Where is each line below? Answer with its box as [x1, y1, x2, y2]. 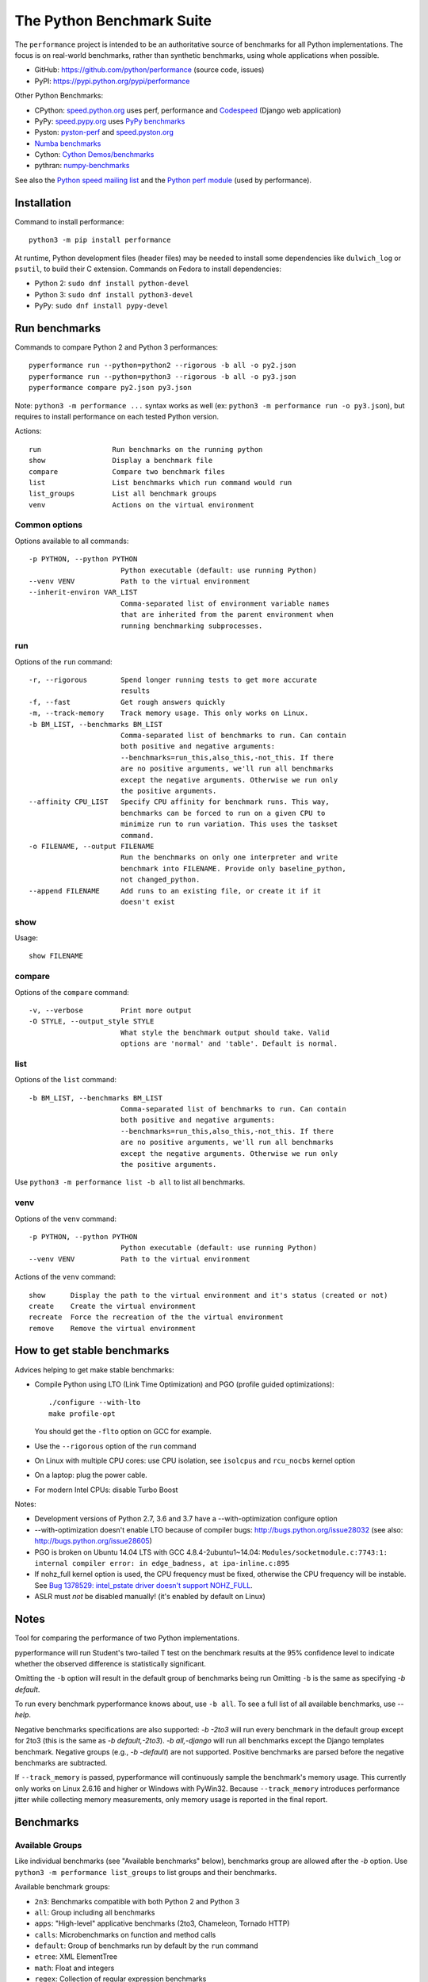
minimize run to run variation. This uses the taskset [120, 820, 338, 828]
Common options [14, 519, 83, 530]
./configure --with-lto [48, 1398, 141, 1407]
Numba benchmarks [34, 139, 101, 148]
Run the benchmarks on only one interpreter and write [120, 853, 338, 862]
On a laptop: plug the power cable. [34, 1471, 148, 1480]
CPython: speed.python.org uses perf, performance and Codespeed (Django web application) [34, 105, 342, 115]
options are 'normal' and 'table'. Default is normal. [120, 1039, 338, 1048]
